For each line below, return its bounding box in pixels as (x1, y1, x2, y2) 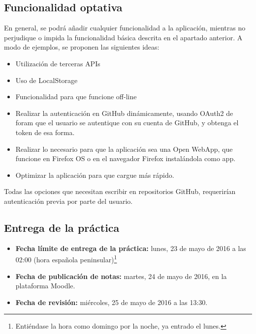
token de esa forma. (15, 127, 75, 137)
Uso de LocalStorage (15, 75, 78, 85)
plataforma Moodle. (15, 280, 75, 291)
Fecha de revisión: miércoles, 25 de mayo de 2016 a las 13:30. (15, 297, 208, 307)
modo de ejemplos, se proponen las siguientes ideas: (4, 42, 160, 52)
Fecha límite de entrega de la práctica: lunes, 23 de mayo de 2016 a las (15, 243, 246, 253)
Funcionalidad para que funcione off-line (15, 91, 137, 102)
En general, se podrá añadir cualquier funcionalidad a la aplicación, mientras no (4, 23, 246, 33)
